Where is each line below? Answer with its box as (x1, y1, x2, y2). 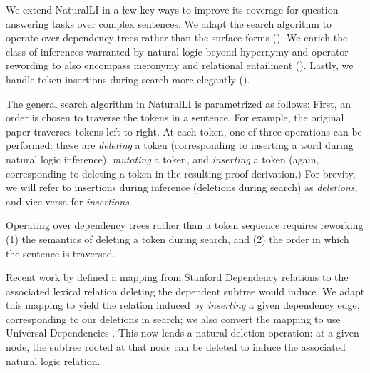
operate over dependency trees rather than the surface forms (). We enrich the (6, 30, 348, 45)
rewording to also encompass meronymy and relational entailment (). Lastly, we (6, 58, 354, 73)
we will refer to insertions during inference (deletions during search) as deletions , (6, 180, 358, 195)
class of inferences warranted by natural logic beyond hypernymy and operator (6, 44, 349, 58)
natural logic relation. (6, 353, 101, 368)
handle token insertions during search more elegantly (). (6, 71, 250, 86)
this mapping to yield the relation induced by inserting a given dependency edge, (6, 297, 360, 312)
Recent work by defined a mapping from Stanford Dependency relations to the (6, 270, 349, 285)
